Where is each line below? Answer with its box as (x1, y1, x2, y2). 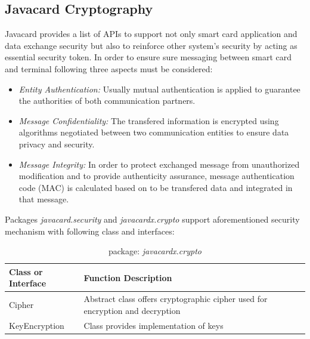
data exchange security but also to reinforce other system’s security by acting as (5, 39, 297, 51)
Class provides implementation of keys (83, 319, 224, 331)
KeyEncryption (9, 319, 64, 331)
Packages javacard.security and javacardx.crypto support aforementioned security (5, 212, 300, 225)
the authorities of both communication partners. (18, 94, 196, 107)
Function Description (83, 271, 172, 283)
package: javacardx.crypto (108, 245, 201, 257)
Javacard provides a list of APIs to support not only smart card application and (5, 27, 297, 40)
